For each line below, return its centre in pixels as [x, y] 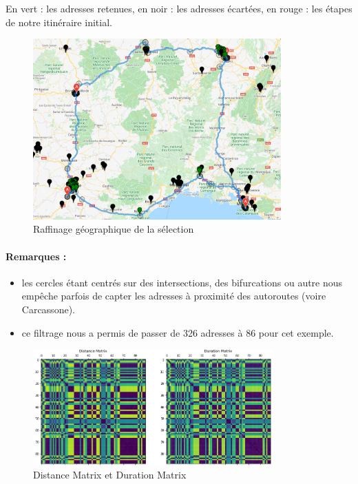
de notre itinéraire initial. [59, 22]
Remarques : [36, 256]
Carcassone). [48, 309]
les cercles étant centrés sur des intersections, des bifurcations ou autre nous [182, 282]
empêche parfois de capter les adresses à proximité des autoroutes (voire [174, 296]
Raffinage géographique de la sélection [114, 229]
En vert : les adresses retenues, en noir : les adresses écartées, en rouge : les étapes [179, 8]
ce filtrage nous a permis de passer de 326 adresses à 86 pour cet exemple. [178, 332]
